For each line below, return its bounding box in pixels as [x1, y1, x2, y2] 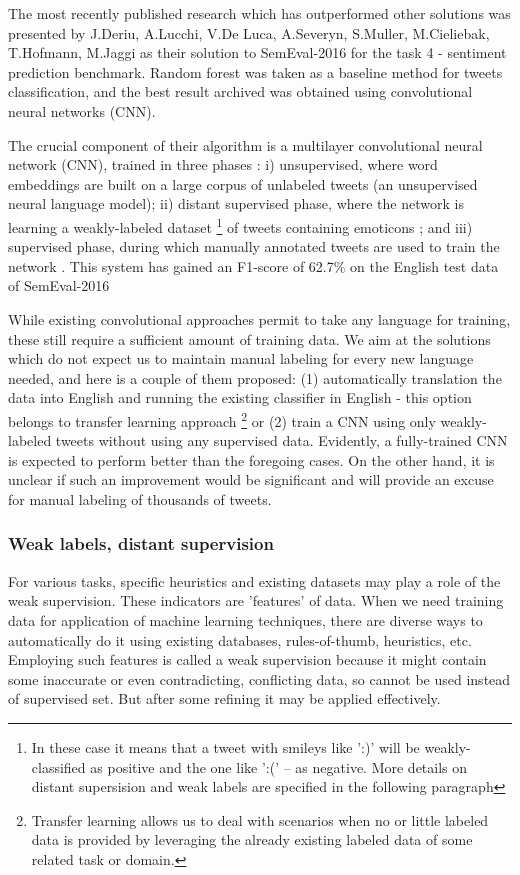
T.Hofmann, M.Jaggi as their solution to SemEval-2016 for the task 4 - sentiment [8, 42, 507, 63]
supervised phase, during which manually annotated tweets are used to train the [8, 236, 500, 257]
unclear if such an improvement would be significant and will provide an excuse [8, 469, 494, 490]
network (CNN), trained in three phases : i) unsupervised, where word [8, 154, 438, 175]
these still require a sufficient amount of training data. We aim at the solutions [8, 328, 491, 349]
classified [31, 756, 86, 777]
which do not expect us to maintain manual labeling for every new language [8, 348, 474, 369]
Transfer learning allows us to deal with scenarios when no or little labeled [31, 809, 489, 830]
